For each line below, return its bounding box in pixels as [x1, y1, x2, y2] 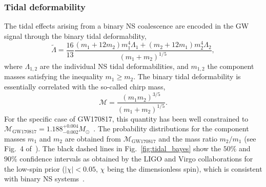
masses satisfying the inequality [4, 71, 103, 82]
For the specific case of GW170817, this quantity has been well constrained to [4, 113, 249, 124]
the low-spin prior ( [4, 163, 65, 174]
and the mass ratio [158, 133, 217, 144]
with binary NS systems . [4, 173, 85, 184]
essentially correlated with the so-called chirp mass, [4, 81, 166, 92]
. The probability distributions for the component [93, 123, 249, 134]
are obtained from [65, 133, 121, 144]
